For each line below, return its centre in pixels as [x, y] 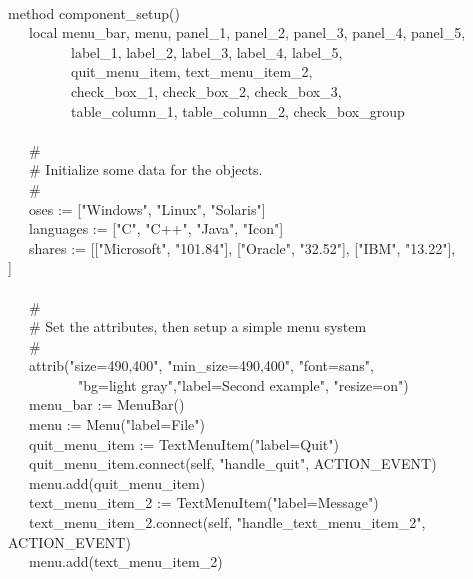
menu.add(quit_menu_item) [117, 482]
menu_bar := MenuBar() [106, 404]
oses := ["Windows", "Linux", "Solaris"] [147, 208]
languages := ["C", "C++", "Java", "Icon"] [156, 228]
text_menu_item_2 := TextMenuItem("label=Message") [203, 502]
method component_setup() [94, 12]
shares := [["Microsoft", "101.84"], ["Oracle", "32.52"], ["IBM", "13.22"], [242, 247]
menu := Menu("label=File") [116, 424]
